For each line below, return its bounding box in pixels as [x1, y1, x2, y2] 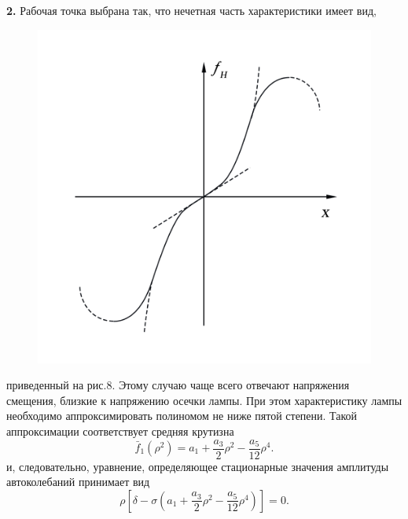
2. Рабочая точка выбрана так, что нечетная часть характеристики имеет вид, [6, 2, 377, 18]
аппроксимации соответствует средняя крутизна [6, 422, 234, 439]
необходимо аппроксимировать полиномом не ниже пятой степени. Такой [6, 407, 358, 424]
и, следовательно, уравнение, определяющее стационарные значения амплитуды [6, 458, 389, 474]
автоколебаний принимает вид [6, 473, 150, 490]
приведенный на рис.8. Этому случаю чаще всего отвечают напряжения [6, 377, 350, 393]
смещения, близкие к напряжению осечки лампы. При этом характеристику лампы [6, 392, 402, 408]
